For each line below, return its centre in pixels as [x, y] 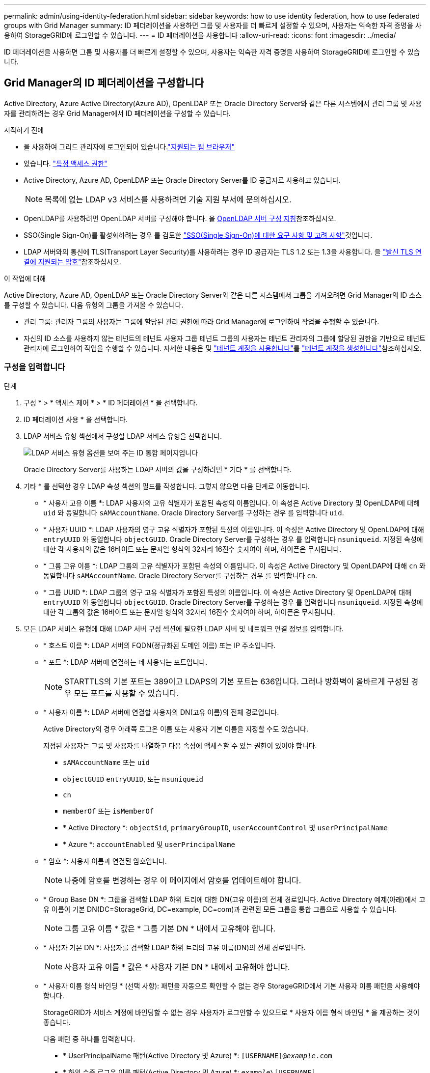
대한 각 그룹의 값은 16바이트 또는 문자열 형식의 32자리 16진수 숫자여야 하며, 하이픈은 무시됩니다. [189, 612]
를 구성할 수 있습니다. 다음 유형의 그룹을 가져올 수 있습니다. [94, 305]
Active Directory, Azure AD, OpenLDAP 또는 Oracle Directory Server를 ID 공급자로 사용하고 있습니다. [182, 180]
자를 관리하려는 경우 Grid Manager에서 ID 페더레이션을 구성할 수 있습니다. [117, 113]
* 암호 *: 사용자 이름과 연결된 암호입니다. [105, 861]
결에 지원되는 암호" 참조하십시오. [72, 261]
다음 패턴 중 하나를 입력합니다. [89, 1039]
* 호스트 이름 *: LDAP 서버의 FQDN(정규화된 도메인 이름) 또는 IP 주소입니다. [160, 645]
